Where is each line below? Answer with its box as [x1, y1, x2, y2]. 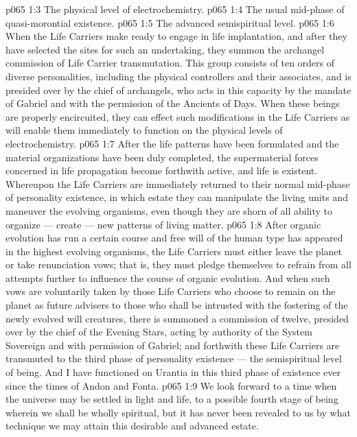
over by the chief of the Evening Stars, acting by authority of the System [5, 324, 312, 339]
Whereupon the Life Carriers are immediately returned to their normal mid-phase [5, 176, 350, 191]
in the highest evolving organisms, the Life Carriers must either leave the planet [5, 244, 342, 258]
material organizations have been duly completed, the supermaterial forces [5, 150, 319, 164]
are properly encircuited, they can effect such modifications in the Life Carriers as [5, 109, 350, 123]
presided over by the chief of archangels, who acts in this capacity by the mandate [5, 82, 352, 97]
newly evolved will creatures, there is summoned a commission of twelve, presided [5, 311, 349, 325]
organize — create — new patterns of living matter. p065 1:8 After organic [5, 217, 321, 231]
